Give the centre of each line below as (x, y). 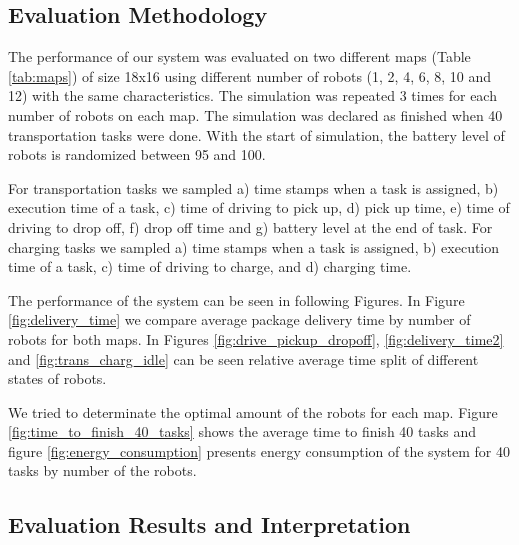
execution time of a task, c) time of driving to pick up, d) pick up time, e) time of (259, 207)
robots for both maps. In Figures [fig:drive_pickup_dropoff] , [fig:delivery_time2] (256, 338)
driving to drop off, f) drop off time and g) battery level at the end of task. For (250, 226)
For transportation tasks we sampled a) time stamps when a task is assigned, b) (253, 187)
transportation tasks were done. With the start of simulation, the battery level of (256, 134)
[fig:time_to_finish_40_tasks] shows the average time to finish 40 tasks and (242, 431)
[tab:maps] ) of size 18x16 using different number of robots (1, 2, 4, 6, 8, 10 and (250, 75)
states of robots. (57, 378)
